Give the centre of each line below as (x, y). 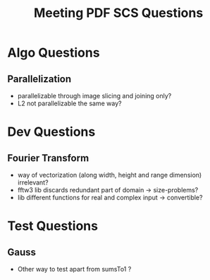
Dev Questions (51, 132)
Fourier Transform (48, 158)
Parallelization (39, 79)
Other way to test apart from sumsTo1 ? (74, 269)
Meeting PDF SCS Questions (118, 13)
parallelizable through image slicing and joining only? (94, 96)
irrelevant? (33, 182)
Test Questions (53, 226)
